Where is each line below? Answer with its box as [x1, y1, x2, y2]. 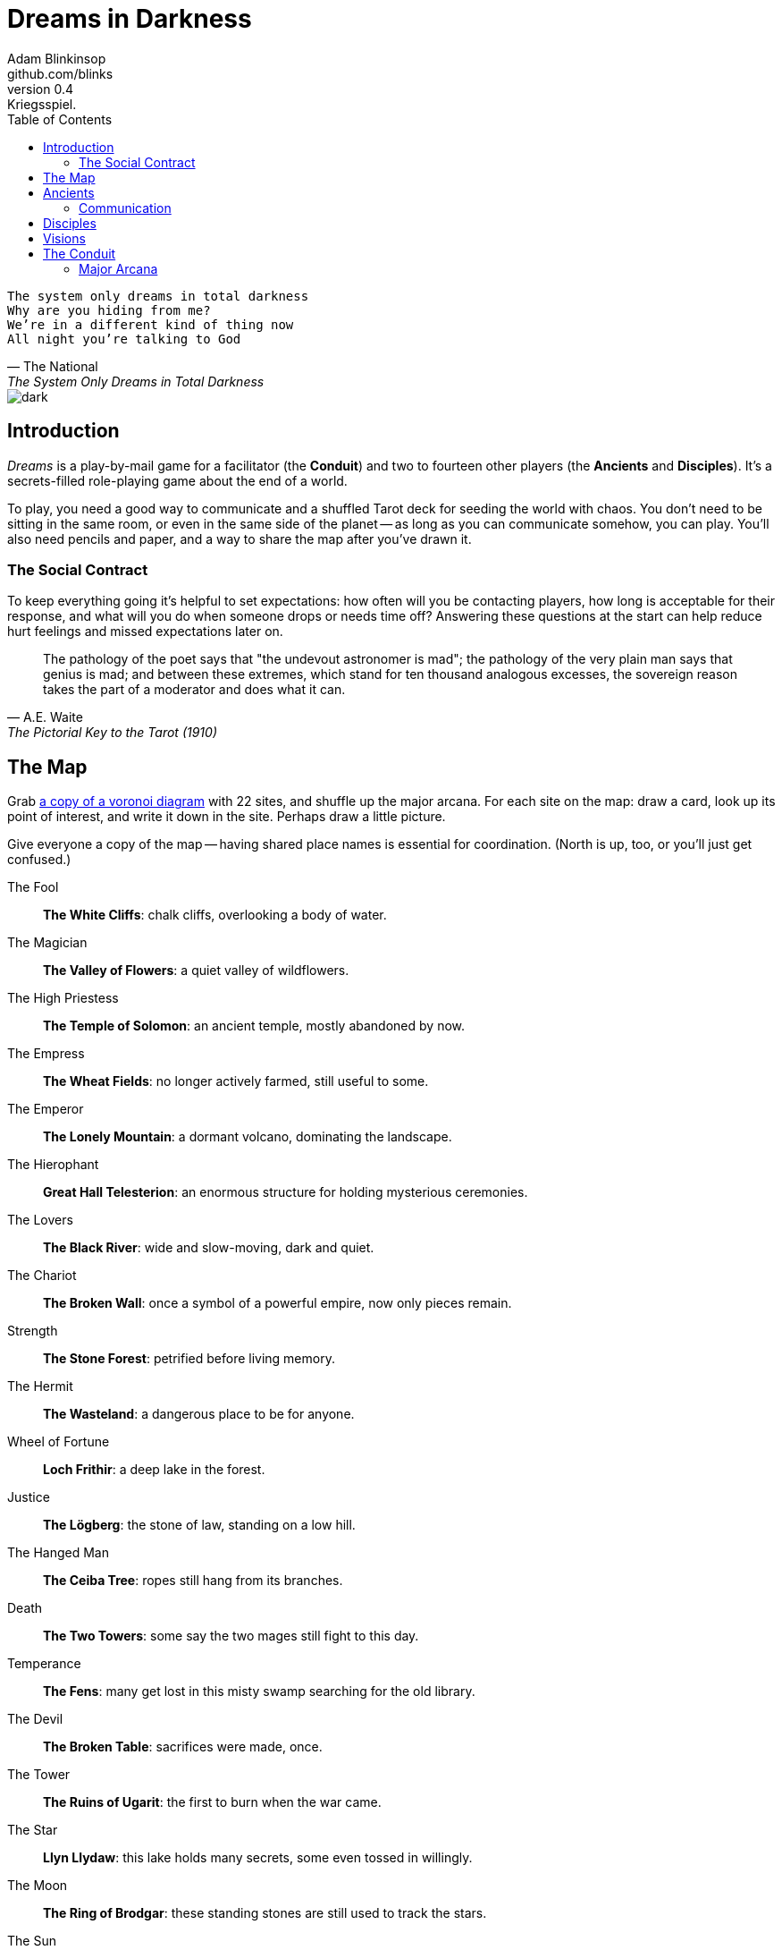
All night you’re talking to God [7, 331, 241, 346]
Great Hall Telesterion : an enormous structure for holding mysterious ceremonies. [43, 1184, 528, 1200]
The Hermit [7, 1378, 73, 1395]
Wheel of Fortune [7, 1434, 110, 1450]
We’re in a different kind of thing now [7, 317, 294, 332]
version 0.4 [7, 81, 73, 97]
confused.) [7, 852, 71, 868]
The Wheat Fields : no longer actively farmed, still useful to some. [43, 1073, 429, 1089]
